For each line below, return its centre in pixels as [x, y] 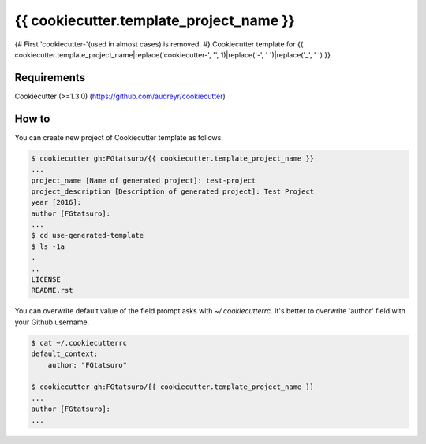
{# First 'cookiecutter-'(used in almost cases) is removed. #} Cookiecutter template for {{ [159, 44]
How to [32, 118]
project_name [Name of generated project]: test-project [144, 180]
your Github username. [52, 322]
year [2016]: [56, 202]
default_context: [65, 354]
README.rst [52, 290]
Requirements [50, 78]
